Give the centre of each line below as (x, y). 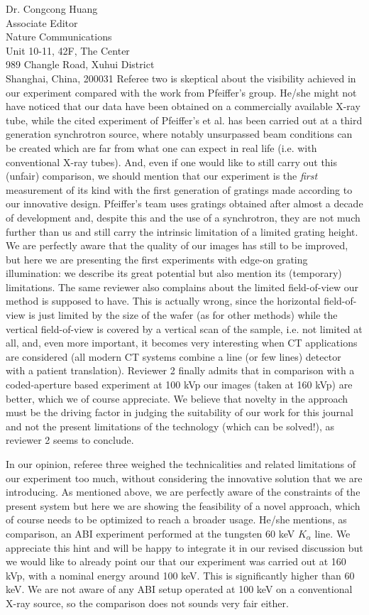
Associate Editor (42, 22)
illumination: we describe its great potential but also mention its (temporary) (174, 273)
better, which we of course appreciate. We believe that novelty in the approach (177, 398)
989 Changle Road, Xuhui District (80, 64)
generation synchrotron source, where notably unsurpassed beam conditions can (179, 134)
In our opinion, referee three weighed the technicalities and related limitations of (181, 464)
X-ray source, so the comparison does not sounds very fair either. (147, 603)
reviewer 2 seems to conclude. (70, 440)
